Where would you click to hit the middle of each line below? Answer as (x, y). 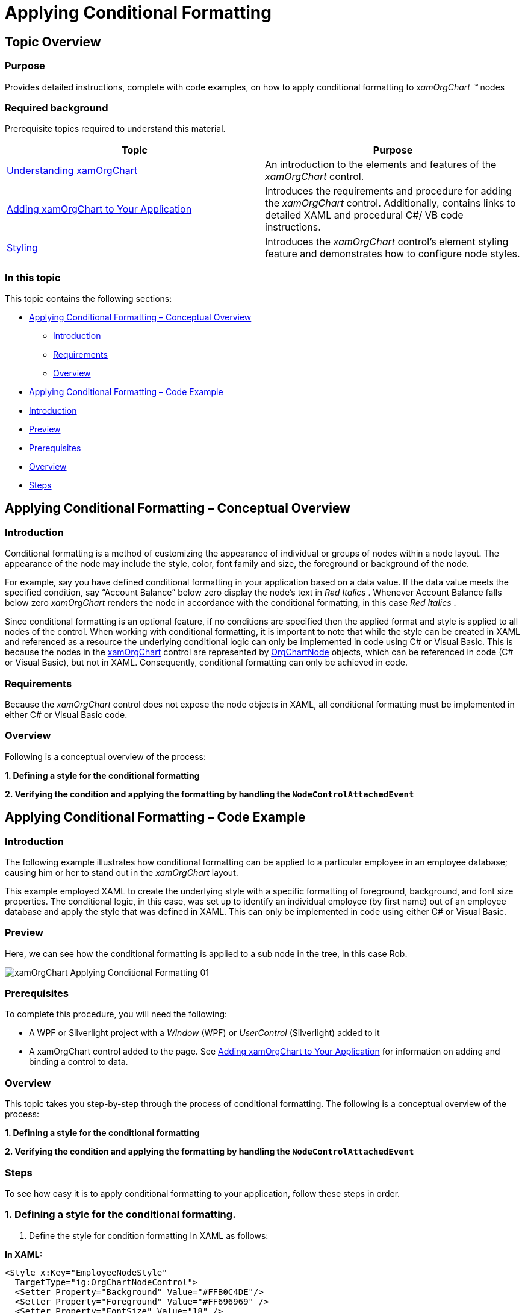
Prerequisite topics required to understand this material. (115, 129)
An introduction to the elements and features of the (381, 165)
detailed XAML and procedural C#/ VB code (364, 215)
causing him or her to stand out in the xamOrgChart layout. (122, 872)
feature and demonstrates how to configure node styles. (393, 254)
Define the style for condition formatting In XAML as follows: (149, 1235)
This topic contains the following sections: (89, 299)
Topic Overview (53, 42)
